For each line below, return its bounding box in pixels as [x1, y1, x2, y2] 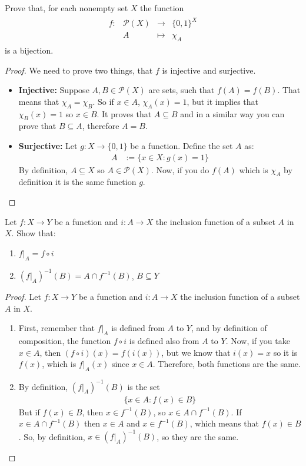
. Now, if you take [225, 335, 290, 347]
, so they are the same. [157, 430, 239, 442]
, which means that [189, 417, 259, 429]
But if [18, 405, 40, 418]
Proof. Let [5, 290, 41, 303]
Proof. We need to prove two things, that [5, 64, 153, 76]
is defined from [111, 322, 165, 334]
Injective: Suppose [18, 84, 89, 96]
